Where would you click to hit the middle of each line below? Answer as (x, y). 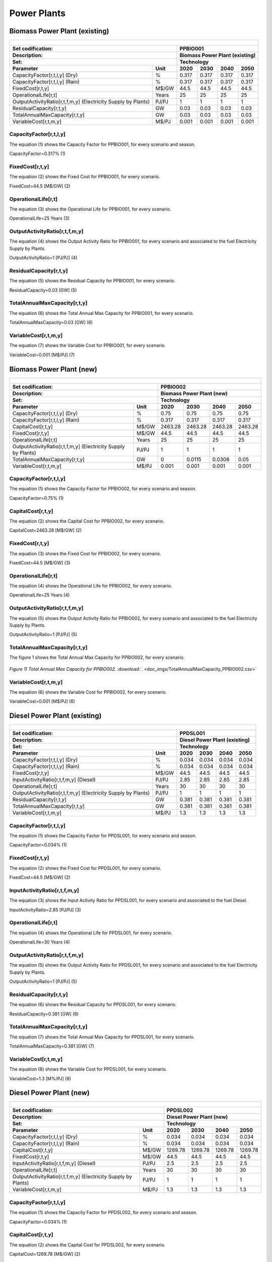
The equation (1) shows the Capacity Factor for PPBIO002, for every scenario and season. (103, 489)
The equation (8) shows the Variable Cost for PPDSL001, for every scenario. (88, 1069)
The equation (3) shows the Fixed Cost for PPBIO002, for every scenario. (85, 553)
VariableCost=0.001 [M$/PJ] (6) (42, 701)
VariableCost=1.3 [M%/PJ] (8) (40, 1078)
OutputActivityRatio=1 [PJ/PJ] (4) (43, 258)
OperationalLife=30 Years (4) (40, 942)
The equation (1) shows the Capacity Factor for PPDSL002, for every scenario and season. (103, 1213)
